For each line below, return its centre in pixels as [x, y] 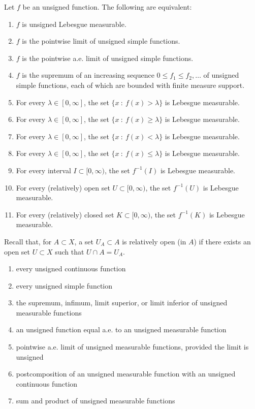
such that [70, 251]
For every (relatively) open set [63, 187]
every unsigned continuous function [71, 269]
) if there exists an [222, 241]
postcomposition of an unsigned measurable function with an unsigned [126, 374]
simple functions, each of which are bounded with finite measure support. [130, 85]
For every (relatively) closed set [65, 214]
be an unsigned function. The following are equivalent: [107, 7]
